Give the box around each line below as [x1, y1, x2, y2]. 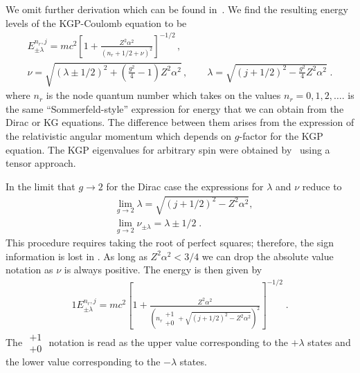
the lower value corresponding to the [6, 354, 161, 369]
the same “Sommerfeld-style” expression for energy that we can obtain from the [6, 101, 344, 116]
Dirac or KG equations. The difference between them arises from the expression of [6, 115, 354, 129]
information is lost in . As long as [6, 248, 147, 263]
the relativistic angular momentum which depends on [6, 129, 232, 143]
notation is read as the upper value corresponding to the [48, 334, 288, 349]
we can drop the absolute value [201, 248, 334, 263]
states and [307, 334, 351, 349]
